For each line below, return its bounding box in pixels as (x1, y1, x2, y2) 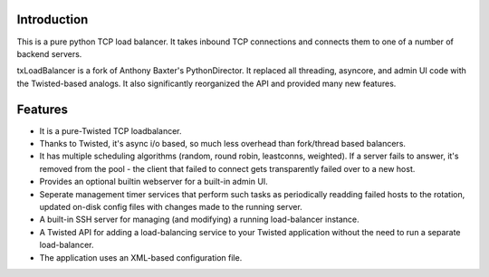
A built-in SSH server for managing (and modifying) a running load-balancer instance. (39, 214, 360, 225)
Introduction (16, 12, 89, 27)
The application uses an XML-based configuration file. (39, 252, 243, 263)
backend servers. (16, 48, 82, 59)
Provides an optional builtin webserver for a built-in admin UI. (39, 177, 269, 187)
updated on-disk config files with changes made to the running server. (39, 201, 302, 212)
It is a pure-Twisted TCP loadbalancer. (39, 125, 182, 136)
